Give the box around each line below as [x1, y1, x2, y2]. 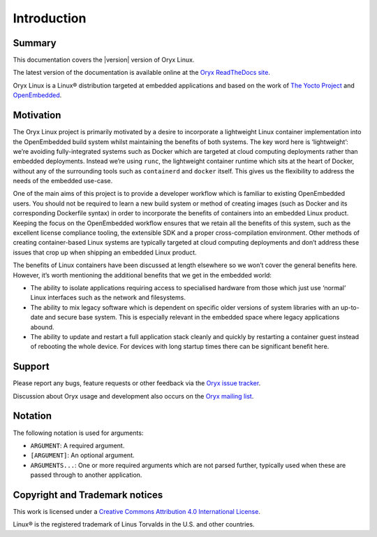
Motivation [13, 109, 61, 122]
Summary [13, 37, 57, 49]
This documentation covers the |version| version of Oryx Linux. [13, 56, 195, 64]
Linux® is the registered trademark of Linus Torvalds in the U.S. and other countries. [13, 520, 255, 529]
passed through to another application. [30, 471, 142, 479]
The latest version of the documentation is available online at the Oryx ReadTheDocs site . [13, 69, 270, 77]
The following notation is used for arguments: [13, 429, 144, 437]
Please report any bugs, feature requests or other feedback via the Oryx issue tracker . [13, 379, 261, 387]
